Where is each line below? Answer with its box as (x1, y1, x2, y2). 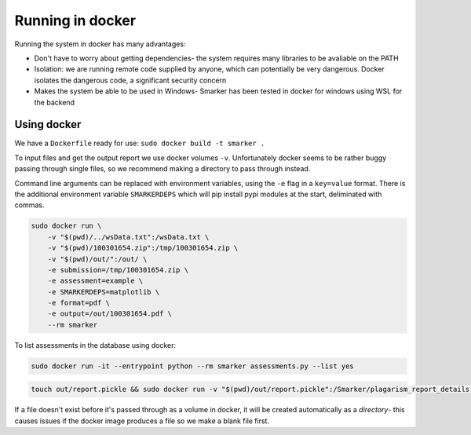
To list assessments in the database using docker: (14, 340, 177, 349)
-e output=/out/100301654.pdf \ (47, 309, 173, 318)
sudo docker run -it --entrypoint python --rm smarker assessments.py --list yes (31, 361, 355, 371)
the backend (34, 97, 75, 107)
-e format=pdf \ (47, 298, 110, 308)
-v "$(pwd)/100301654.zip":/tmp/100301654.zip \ (47, 243, 239, 253)
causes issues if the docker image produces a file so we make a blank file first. (14, 416, 270, 426)
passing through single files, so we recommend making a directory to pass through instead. (14, 164, 311, 174)
